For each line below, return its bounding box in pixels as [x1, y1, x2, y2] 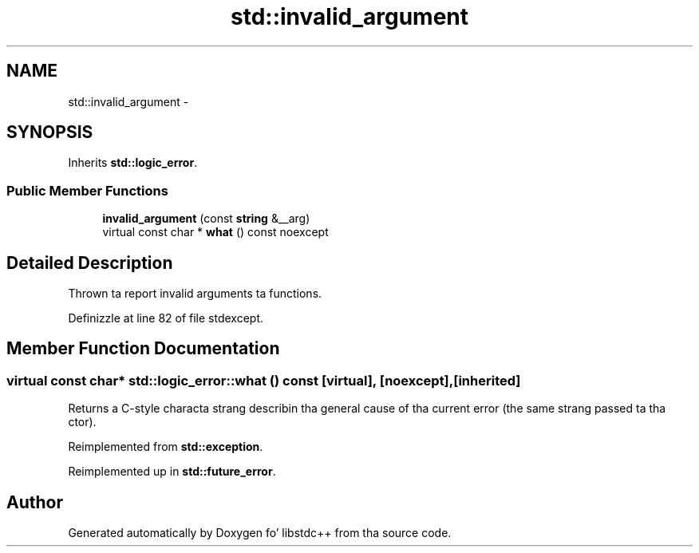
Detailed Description [6, 252, 173, 273]
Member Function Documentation [6, 338, 280, 359]
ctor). [68, 415, 97, 429]
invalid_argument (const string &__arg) [102, 211, 310, 226]
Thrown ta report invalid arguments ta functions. [68, 286, 322, 301]
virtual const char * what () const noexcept [102, 225, 329, 239]
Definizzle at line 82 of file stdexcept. [68, 311, 264, 326]
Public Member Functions [6, 182, 168, 199]
